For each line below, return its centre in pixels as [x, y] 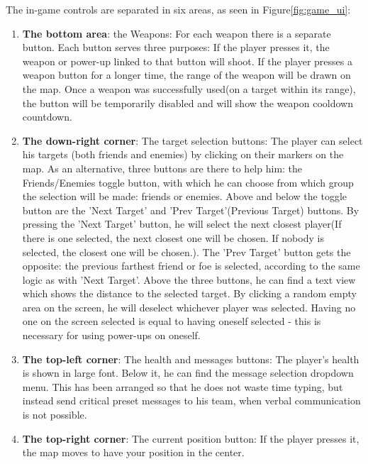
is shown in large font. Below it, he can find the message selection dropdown [188, 373]
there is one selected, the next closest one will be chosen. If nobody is [173, 237]
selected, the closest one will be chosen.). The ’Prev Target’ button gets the [186, 252]
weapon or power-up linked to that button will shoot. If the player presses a [187, 61]
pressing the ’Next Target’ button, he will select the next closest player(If [182, 224]
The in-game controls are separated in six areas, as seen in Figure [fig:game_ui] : [178, 9]
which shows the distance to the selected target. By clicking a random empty [189, 293]
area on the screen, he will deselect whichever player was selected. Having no [189, 307]
